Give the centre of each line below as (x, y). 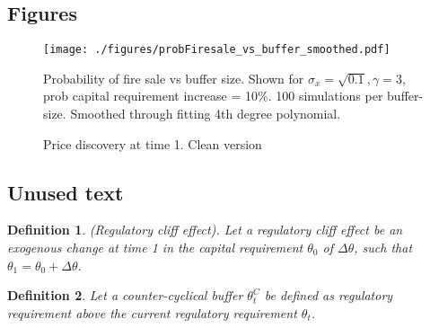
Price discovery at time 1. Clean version (153, 143)
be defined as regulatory (329, 295)
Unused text (66, 192)
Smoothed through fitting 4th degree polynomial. (206, 114)
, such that (383, 248)
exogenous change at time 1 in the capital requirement (155, 248)
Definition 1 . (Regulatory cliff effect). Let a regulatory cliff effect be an (205, 230)
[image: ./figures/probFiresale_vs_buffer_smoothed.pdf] (217, 50)
